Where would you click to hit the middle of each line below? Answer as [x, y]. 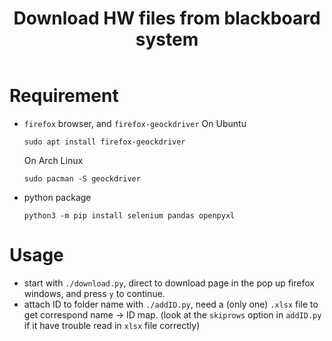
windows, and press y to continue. [94, 293]
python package [57, 197]
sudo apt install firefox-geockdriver [104, 142]
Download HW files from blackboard [167, 18]
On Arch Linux [53, 160]
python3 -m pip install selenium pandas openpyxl [129, 215]
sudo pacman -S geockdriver [82, 178]
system [167, 39]
